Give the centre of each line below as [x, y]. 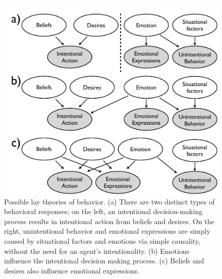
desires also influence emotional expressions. [72, 270]
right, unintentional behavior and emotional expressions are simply [107, 231]
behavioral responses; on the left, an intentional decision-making [103, 211]
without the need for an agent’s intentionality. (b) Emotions [97, 251]
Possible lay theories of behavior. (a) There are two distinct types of [109, 201]
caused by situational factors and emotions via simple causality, [102, 241]
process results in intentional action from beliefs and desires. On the [109, 221]
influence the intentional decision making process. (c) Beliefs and [104, 261]
